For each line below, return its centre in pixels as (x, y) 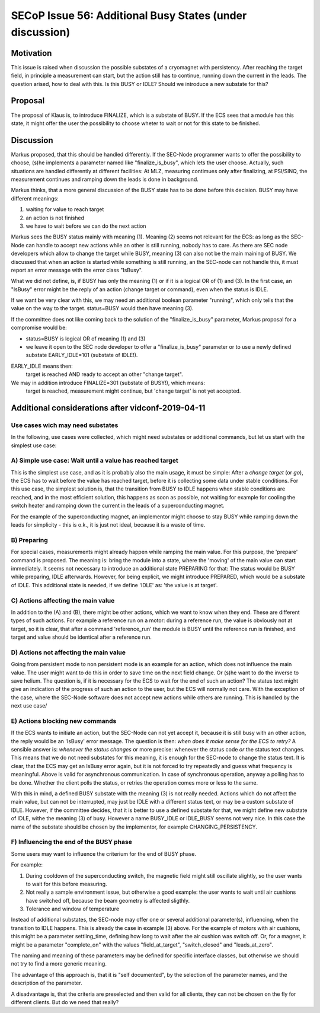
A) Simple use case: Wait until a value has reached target (95, 461)
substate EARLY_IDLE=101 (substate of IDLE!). (82, 355)
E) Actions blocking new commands (64, 721)
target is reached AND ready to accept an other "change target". (104, 374)
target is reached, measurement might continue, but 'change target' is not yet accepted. (133, 391)
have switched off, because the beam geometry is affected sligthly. (108, 900)
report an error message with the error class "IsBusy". (77, 270)
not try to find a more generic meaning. (59, 964)
